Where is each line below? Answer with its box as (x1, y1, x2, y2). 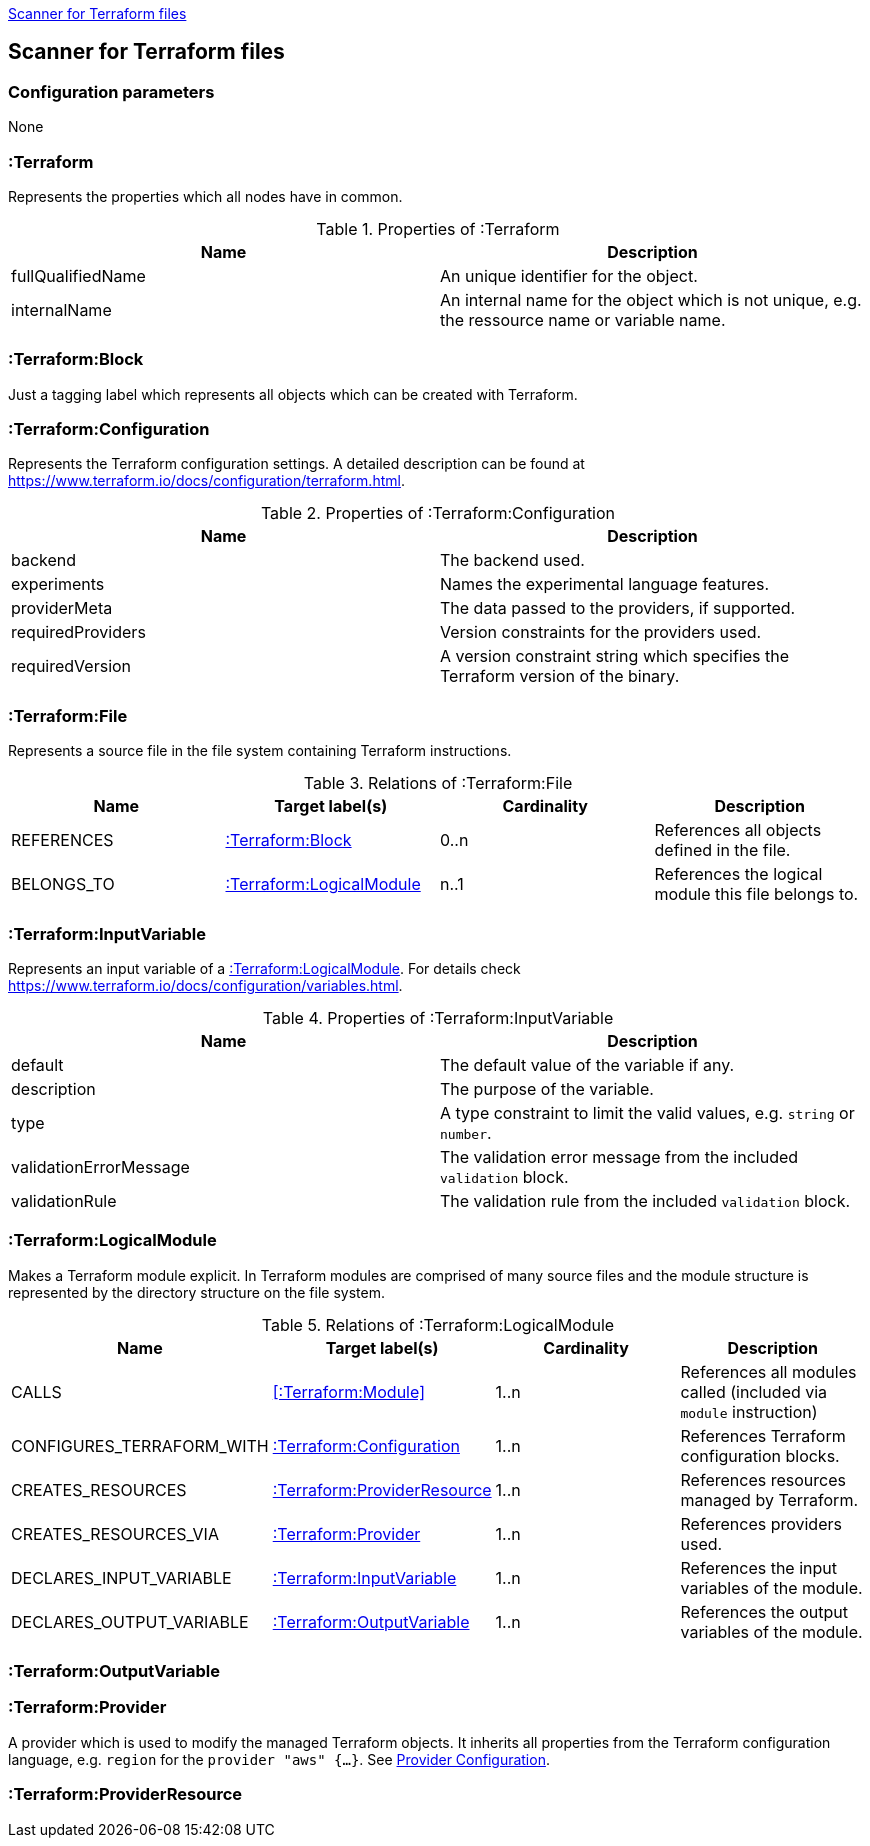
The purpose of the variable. (440, 1078, 654, 1099)
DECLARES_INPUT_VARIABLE (11, 1567, 232, 1588)
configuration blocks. (680, 1445, 840, 1466)
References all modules (680, 1361, 857, 1382)
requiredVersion (11, 656, 132, 677)
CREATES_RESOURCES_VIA (11, 1523, 219, 1544)
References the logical (654, 864, 823, 885)
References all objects (654, 820, 822, 841)
